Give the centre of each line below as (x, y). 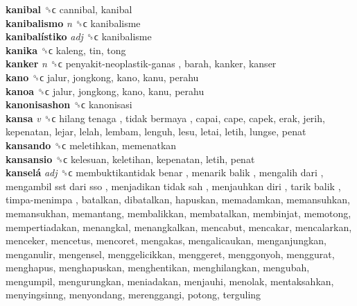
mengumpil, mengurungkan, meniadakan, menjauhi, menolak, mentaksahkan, (170, 281)
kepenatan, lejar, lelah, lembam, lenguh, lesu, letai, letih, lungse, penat (156, 131)
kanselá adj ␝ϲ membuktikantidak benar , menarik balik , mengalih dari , (165, 172)
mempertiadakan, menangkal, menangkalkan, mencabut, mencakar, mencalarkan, (179, 227)
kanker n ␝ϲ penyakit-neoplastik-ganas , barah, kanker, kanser (141, 63)
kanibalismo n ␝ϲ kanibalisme (73, 23)
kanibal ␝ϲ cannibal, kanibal (69, 9)
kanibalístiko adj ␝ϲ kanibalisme (79, 36)
